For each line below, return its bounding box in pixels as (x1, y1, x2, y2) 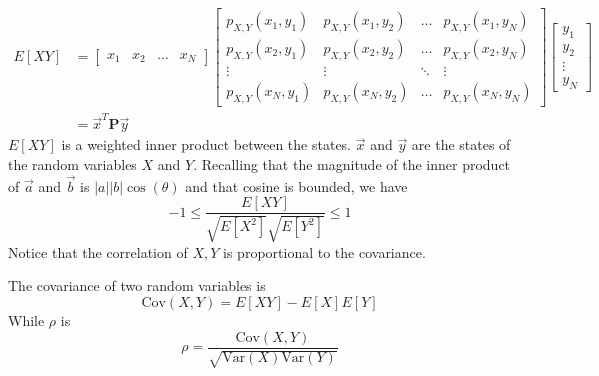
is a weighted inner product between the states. (61, 134, 352, 155)
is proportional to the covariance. (223, 241, 426, 262)
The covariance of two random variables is (8, 275, 266, 296)
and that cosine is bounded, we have (185, 175, 408, 196)
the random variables (8, 153, 137, 174)
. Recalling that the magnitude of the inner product (193, 153, 511, 174)
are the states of (411, 134, 511, 155)
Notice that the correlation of (8, 241, 188, 262)
